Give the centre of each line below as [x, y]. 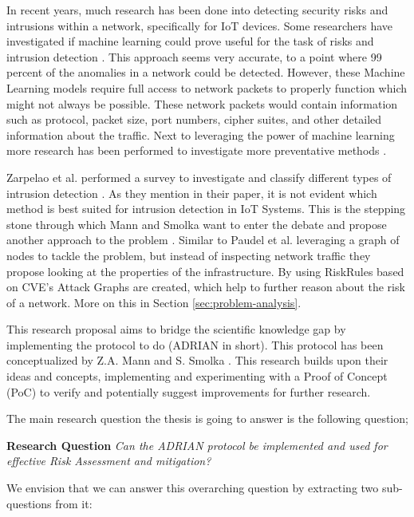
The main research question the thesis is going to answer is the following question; [207, 418]
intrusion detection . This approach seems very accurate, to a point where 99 [194, 56]
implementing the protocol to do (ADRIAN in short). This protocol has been [195, 344]
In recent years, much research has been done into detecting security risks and [197, 10]
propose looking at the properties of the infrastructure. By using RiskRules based [205, 271]
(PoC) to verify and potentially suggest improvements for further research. [189, 391]
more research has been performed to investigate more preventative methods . [197, 150]
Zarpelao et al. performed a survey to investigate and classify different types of [199, 177]
